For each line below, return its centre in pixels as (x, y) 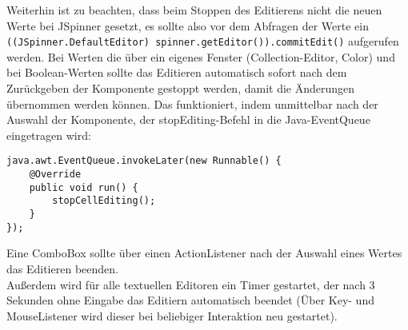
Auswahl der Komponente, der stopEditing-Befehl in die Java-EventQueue (188, 119)
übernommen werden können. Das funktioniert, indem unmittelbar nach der (192, 103)
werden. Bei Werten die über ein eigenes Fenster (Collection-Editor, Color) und (201, 56)
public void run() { (84, 187)
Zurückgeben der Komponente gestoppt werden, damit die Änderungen (181, 88)
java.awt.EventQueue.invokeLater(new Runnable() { (144, 161)
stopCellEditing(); (104, 201)
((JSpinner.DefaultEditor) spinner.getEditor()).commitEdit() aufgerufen (203, 41)
